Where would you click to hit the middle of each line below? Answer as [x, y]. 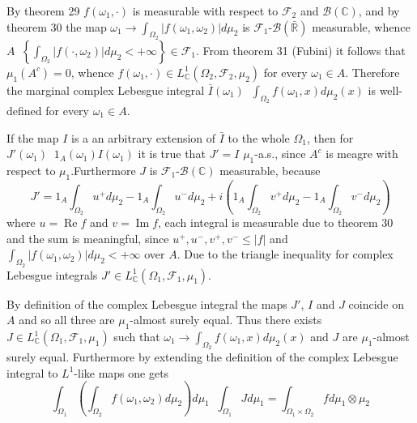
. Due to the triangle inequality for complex [285, 254]
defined [24, 110]
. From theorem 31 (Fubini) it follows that [300, 50]
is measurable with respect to [205, 11]
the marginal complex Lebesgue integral [106, 90]
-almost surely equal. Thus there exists [226, 320]
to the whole [259, 137]
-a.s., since [280, 154]
